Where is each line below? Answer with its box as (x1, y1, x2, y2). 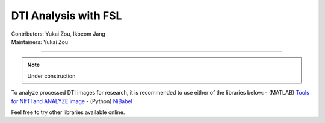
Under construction (27, 72, 76, 80)
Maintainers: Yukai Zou (11, 38, 69, 45)
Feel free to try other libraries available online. (11, 109, 125, 116)
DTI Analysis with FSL (11, 9, 122, 22)
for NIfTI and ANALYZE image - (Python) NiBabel (11, 97, 132, 105)
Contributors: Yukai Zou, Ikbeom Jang (11, 30, 105, 37)
